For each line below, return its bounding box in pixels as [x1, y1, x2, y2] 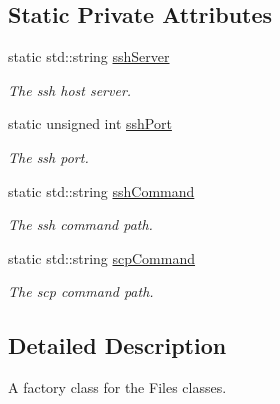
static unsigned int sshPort [8, 113, 172, 134]
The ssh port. [8, 146, 89, 167]
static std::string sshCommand [8, 180, 195, 201]
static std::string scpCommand [8, 247, 196, 268]
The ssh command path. [8, 214, 153, 235]
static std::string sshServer [8, 46, 170, 67]
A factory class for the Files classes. [8, 377, 227, 398]
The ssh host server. [8, 79, 132, 100]
